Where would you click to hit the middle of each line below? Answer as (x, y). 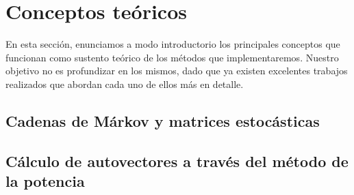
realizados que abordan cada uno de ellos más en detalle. (125, 84)
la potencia (45, 181)
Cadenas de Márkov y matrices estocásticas (163, 120)
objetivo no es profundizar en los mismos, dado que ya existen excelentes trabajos (177, 71)
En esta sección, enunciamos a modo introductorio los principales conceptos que (173, 44)
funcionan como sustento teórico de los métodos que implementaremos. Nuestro (172, 57)
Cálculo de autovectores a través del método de (177, 161)
